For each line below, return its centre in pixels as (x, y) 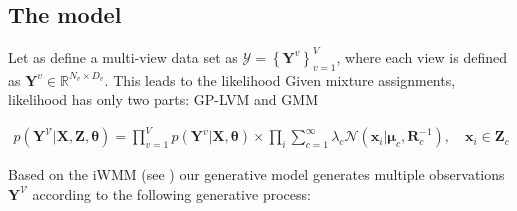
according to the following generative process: (171, 193)
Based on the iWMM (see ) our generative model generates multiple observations (256, 174)
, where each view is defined (421, 56)
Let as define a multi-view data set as (123, 56)
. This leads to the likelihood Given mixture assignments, (280, 79)
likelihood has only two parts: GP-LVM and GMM (163, 99)
